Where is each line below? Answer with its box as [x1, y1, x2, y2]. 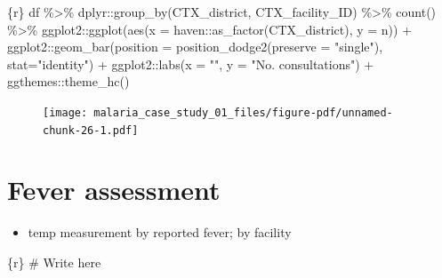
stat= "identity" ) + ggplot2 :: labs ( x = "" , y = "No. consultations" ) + [7, 54, 374, 73]
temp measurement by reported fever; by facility [28, 223, 292, 242]
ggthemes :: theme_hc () [7, 72, 130, 91]
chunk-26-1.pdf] [43, 123, 139, 137]
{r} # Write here [7, 253, 101, 271]
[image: [43, 106, 88, 119]
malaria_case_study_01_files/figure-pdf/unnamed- [93, 106, 393, 119]
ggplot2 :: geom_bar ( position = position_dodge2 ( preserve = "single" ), [7, 37, 383, 56]
